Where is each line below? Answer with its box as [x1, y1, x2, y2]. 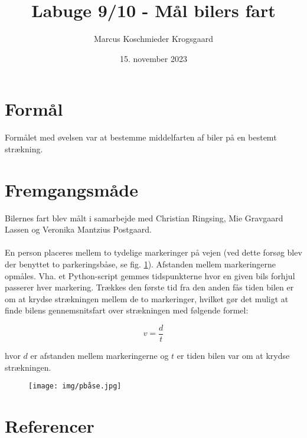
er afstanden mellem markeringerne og [30, 349, 169, 361]
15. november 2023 [120, 52, 187, 64]
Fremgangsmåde [5, 177, 139, 201]
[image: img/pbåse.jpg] [28, 382, 122, 391]
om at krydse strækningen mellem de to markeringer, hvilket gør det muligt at [5, 292, 289, 305]
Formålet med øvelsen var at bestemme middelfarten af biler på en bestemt [5, 131, 277, 143]
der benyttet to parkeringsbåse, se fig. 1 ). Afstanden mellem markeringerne [5, 257, 276, 270]
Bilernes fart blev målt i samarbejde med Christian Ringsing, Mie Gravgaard [5, 211, 283, 224]
